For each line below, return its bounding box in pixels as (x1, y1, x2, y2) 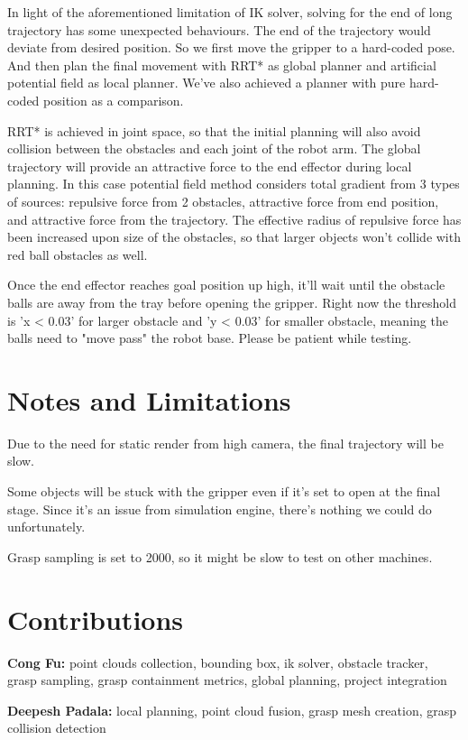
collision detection (7, 718, 106, 737)
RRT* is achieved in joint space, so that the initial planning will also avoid (7, 121, 421, 140)
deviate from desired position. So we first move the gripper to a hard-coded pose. (7, 38, 455, 57)
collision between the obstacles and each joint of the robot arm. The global (7, 139, 421, 158)
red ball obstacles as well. (7, 245, 148, 264)
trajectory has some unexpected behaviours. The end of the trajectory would (7, 20, 431, 39)
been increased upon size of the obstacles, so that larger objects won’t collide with (7, 227, 461, 246)
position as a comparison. (43, 90, 184, 109)
